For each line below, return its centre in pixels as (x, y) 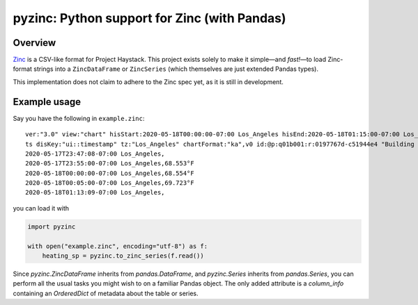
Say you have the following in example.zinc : (79, 118)
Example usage (47, 102)
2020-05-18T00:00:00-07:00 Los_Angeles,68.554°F (110, 173)
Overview (34, 43)
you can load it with (41, 208)
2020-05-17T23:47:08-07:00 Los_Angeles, (95, 154)
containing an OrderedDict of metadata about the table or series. (106, 293)
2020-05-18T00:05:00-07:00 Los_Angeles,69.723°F (110, 183)
